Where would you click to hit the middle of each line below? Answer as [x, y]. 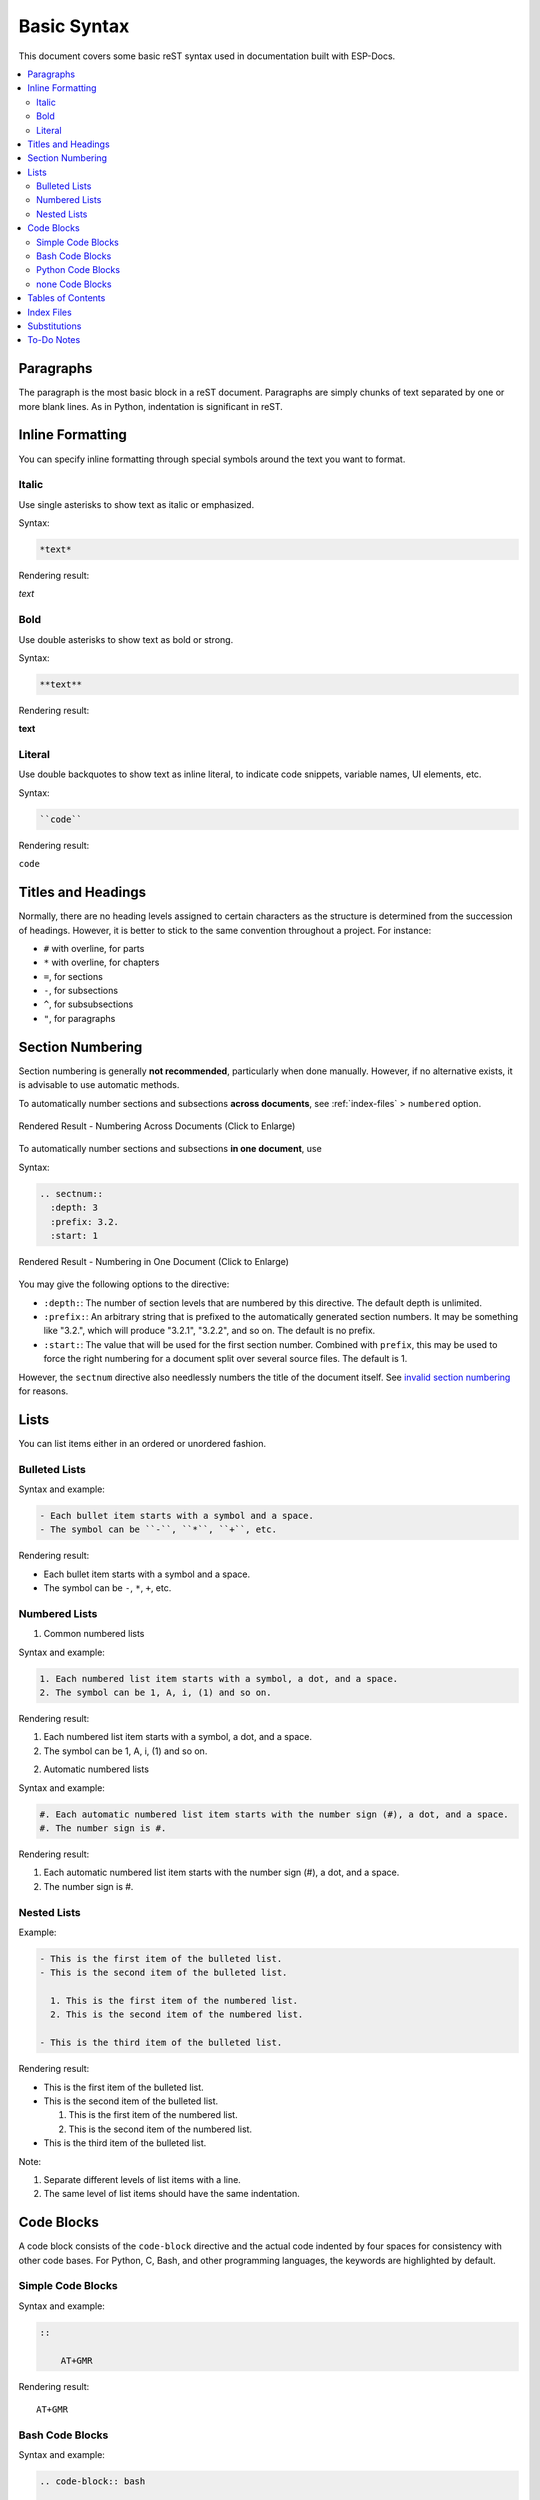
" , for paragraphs [79, 1018]
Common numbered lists [94, 1634]
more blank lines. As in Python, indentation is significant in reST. [151, 406]
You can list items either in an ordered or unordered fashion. [142, 1443]
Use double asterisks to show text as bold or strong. [126, 639]
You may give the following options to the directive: [124, 1284]
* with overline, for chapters [101, 962]
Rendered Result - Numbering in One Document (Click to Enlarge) [154, 1261]
